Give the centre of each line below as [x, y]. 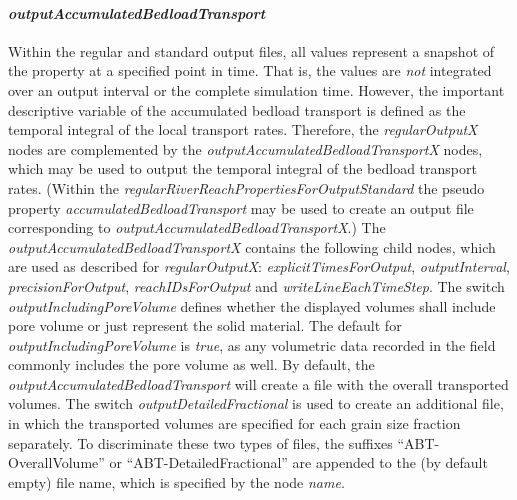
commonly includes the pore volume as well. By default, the [191, 364]
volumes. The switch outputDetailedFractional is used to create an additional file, [256, 403]
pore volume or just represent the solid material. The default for [205, 325]
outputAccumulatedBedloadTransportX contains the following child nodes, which [252, 246]
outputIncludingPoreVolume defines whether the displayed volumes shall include [252, 305]
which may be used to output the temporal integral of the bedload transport [242, 168]
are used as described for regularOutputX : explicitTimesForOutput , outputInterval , [259, 266]
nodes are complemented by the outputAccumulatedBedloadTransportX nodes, [245, 148]
